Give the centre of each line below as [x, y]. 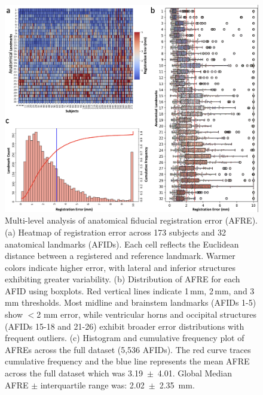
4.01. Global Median [195, 373]
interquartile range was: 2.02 [92, 385]
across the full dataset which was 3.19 [74, 373]
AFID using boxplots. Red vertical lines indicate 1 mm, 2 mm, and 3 [130, 290]
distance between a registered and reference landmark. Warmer [120, 256]
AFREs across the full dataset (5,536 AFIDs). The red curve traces [128, 349]
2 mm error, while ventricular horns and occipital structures [147, 314]
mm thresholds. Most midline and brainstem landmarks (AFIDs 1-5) [131, 302]
